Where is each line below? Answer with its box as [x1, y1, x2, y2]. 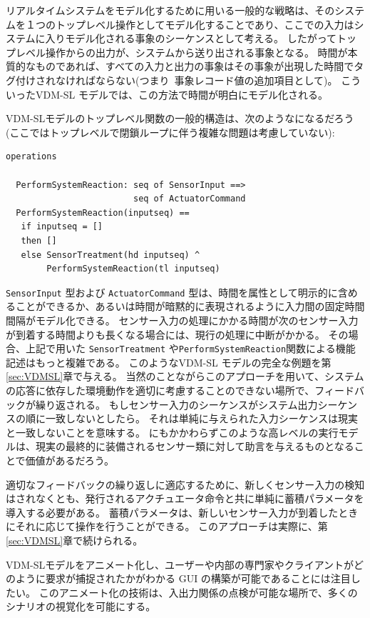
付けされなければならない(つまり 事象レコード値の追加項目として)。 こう [15, 72, 361, 87]
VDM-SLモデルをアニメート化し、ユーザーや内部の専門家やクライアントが [6, 557, 354, 572]
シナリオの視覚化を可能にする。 [6, 599, 156, 614]
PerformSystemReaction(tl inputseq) [46, 264, 220, 274]
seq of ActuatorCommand [133, 194, 246, 204]
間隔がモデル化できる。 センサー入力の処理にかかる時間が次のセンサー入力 [6, 312, 359, 327]
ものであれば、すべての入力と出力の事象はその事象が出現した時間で [35, 59, 354, 74]
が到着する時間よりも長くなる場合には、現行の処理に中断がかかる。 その [6, 327, 349, 342]
